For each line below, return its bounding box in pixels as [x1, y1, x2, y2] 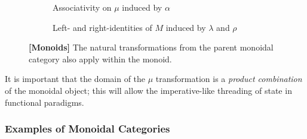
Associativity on [53, 1, 112, 13]
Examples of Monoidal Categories [5, 121, 170, 136]
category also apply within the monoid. [29, 52, 172, 65]
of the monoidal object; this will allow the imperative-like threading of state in [5, 84, 292, 96]
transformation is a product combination [155, 72, 302, 85]
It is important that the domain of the [5, 72, 146, 85]
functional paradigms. [5, 96, 84, 108]
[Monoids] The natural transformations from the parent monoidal [29, 41, 274, 53]
